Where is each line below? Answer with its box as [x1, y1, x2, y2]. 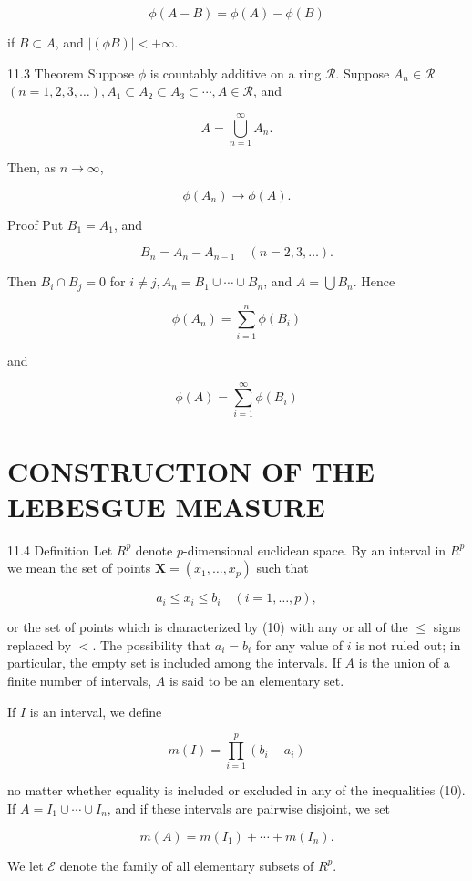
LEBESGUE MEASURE [7, 487, 325, 524]
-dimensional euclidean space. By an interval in [182, 540, 446, 559]
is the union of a [358, 653, 450, 672]
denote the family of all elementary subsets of [59, 855, 314, 875]
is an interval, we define [29, 701, 162, 720]
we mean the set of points [7, 558, 151, 577]
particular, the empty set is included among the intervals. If [7, 653, 341, 672]
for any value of [255, 635, 344, 654]
